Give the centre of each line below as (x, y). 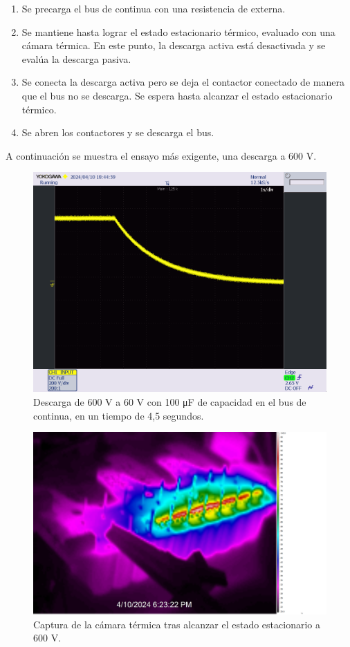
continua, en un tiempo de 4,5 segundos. (119, 415)
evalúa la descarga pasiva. (76, 58)
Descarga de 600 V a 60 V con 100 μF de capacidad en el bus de (170, 401)
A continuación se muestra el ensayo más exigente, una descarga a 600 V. (161, 155)
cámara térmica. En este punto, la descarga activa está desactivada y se (174, 45)
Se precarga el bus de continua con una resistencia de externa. (154, 8)
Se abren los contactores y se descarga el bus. (118, 132)
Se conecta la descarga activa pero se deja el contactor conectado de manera (183, 82)
